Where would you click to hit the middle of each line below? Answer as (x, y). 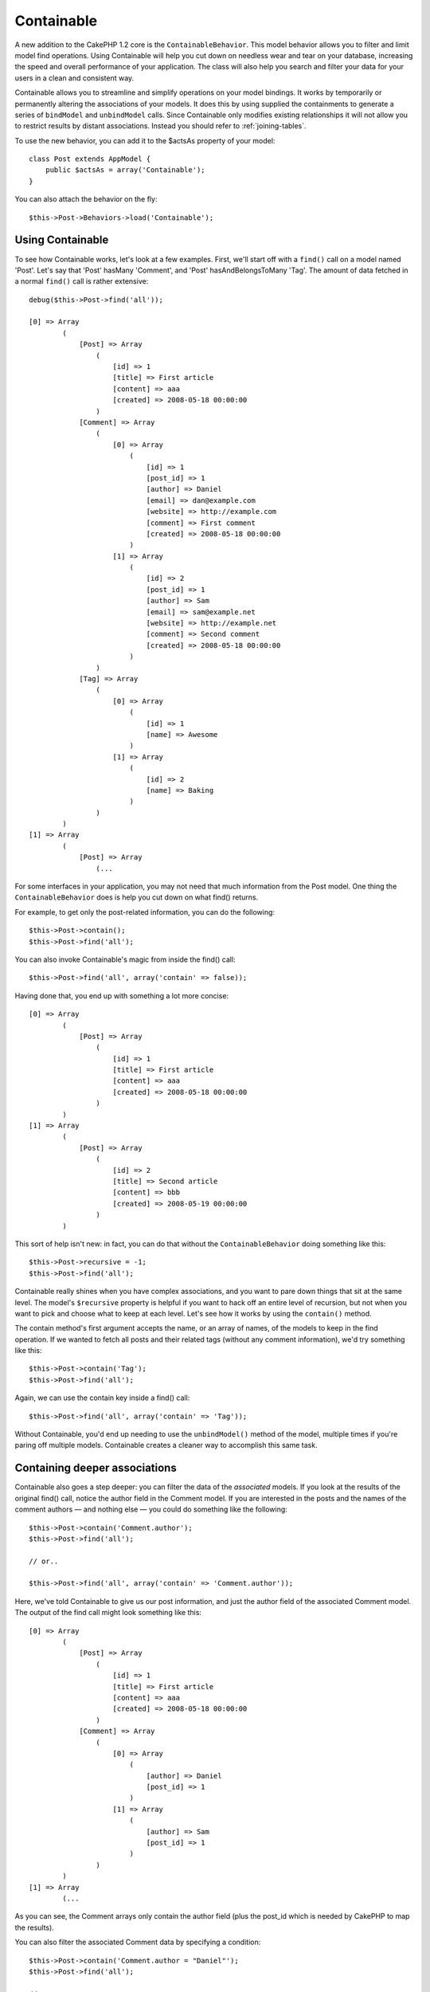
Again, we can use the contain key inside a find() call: (102, 1398)
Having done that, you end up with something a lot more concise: (122, 995)
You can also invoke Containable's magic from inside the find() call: (125, 959)
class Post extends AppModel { (90, 159)
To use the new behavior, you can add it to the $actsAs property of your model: (145, 140)
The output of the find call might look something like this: (108, 1613)
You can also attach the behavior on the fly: (86, 199)
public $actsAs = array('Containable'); (125, 170)
